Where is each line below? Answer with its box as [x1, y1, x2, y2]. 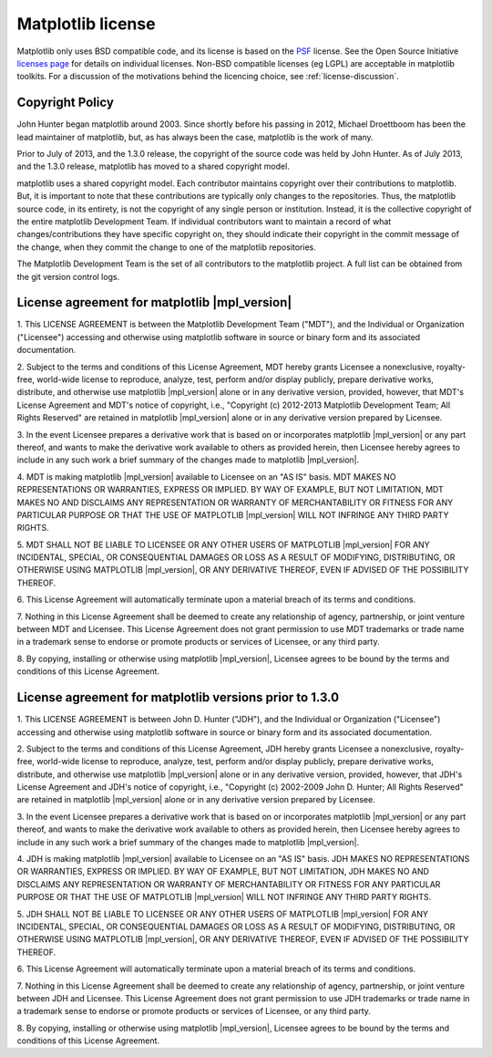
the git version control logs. [16, 271, 120, 282]
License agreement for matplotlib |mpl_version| [16, 295, 292, 310]
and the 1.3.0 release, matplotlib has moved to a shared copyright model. [16, 161, 291, 172]
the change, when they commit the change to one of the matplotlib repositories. [16, 242, 316, 253]
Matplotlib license [16, 14, 156, 34]
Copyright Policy [16, 95, 114, 110]
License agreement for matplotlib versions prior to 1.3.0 [16, 689, 340, 706]
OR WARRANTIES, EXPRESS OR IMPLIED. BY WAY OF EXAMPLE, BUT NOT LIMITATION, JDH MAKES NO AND [16, 866, 430, 877]
